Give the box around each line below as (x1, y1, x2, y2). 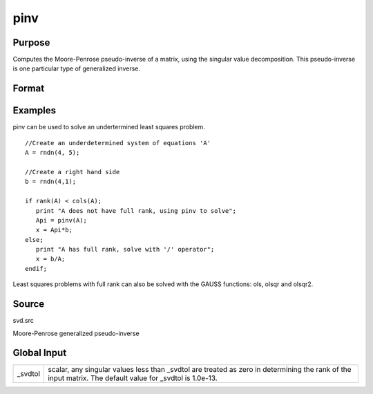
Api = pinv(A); (35, 216, 88, 224)
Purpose (12, 37, 50, 48)
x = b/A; (35, 255, 66, 263)
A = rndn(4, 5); (25, 149, 80, 157)
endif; (25, 265, 48, 272)
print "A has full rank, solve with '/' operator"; (35, 245, 215, 254)
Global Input (12, 347, 67, 359)
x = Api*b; (35, 226, 73, 234)
